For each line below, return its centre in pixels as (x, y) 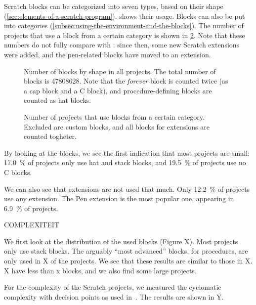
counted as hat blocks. (58, 100)
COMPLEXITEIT (32, 225)
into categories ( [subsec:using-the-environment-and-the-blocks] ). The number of (124, 25)
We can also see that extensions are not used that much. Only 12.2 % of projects (127, 189)
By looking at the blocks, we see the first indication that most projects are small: (127, 152)
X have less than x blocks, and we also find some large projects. (100, 270)
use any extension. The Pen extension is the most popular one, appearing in (119, 198)
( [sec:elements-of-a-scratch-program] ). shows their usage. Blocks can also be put (125, 16)
